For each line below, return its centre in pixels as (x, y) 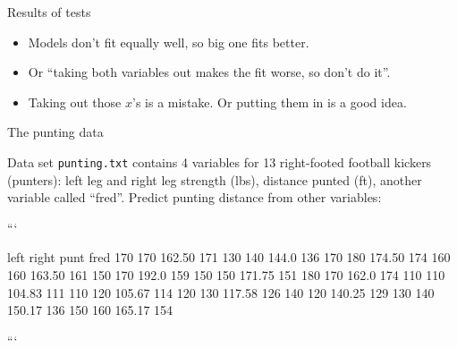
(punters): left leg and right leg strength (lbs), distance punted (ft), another (215, 179)
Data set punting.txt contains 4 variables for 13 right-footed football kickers (220, 161)
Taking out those (75, 102)
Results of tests (49, 12)
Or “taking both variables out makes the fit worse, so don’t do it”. (209, 72)
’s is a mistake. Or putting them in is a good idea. (270, 102)
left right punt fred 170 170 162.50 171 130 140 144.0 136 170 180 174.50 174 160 (229, 257)
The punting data (55, 132)
